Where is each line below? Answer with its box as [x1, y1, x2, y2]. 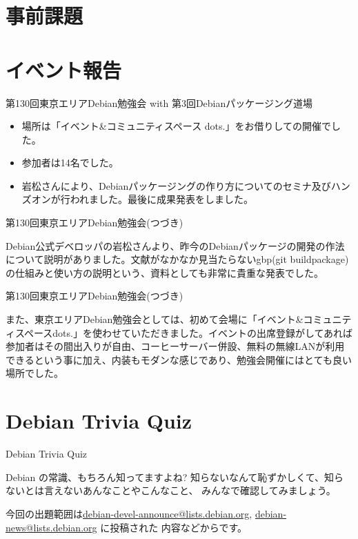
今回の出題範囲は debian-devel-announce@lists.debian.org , [6, 506, 252, 520]
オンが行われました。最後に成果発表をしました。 [31, 192, 254, 206]
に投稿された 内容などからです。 [100, 520, 248, 534]
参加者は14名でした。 [21, 155, 119, 170]
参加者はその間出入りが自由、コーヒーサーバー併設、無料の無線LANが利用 [6, 339, 345, 353]
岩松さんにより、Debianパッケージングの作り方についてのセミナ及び [21, 178, 331, 193]
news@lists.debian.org [6, 520, 97, 534]
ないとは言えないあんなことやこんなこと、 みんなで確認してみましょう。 [6, 483, 336, 498]
